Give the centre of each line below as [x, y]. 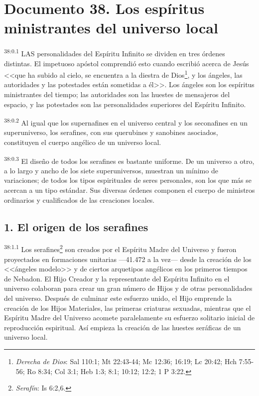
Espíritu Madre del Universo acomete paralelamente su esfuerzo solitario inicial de [129, 318]
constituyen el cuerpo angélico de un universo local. [83, 142]
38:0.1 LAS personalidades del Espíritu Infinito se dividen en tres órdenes [115, 53]
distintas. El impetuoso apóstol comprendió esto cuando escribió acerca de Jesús [127, 63]
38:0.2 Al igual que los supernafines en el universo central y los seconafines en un [126, 122]
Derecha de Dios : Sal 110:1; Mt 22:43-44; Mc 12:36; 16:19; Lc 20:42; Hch [126, 361]
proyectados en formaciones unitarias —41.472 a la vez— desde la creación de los [128, 259]
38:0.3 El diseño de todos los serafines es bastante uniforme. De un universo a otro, [129, 160]
